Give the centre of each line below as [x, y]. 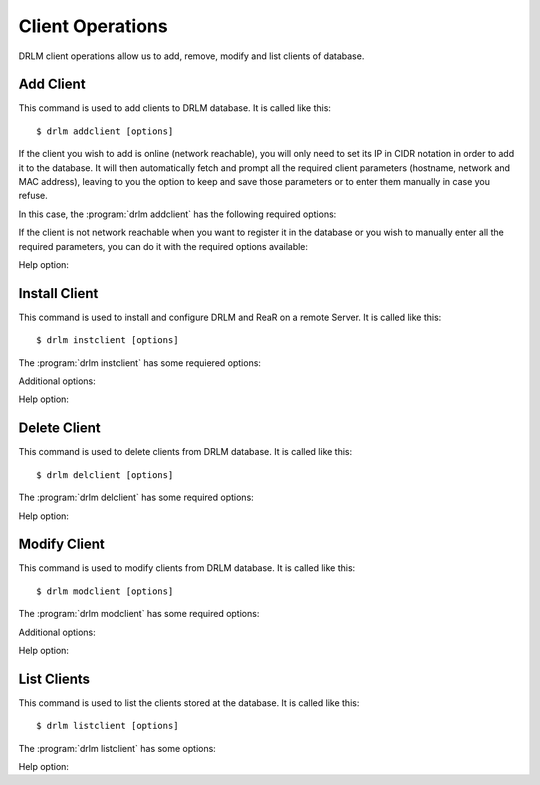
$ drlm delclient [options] [105, 474]
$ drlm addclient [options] [105, 131]
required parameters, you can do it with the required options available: [163, 246]
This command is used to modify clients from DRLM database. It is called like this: [187, 568]
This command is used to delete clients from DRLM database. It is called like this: [185, 452]
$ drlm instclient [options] [107, 340]
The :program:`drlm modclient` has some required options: [139, 614]
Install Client [58, 293]
